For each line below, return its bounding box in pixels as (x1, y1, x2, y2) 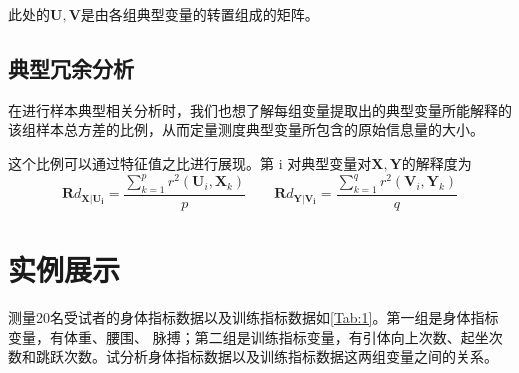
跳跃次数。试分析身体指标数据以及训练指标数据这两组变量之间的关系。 (35, 346, 498, 367)
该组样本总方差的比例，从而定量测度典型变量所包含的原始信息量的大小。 (8, 119, 484, 140)
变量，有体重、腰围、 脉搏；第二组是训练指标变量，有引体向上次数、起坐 (8, 326, 489, 347)
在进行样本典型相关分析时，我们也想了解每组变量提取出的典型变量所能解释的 (8, 99, 512, 120)
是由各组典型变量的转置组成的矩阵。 (80, 4, 319, 24)
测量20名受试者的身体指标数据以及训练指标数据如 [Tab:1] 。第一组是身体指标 (8, 307, 499, 328)
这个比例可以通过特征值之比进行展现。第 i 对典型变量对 (8, 152, 372, 173)
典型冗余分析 (8, 52, 134, 83)
